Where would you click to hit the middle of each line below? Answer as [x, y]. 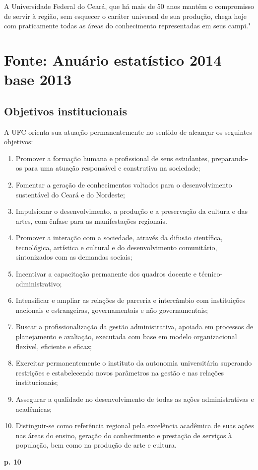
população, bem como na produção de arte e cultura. [96, 445]
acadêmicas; [34, 409]
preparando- [230, 158]
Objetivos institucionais [65, 111]
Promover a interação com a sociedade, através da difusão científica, [119, 237]
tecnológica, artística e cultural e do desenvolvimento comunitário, [116, 247]
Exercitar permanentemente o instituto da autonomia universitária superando [134, 363]
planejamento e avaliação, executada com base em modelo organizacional [126, 336]
